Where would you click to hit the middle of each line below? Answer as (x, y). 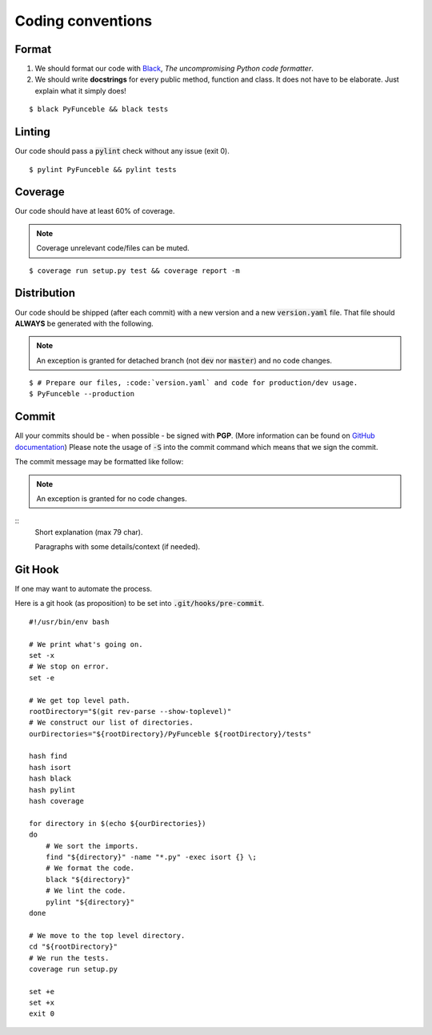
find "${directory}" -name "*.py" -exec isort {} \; (151, 857)
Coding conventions (83, 21)
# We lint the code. (86, 891)
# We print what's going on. (86, 644)
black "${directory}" (88, 879)
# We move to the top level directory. (107, 935)
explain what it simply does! (81, 90)
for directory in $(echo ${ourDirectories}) (118, 823)
